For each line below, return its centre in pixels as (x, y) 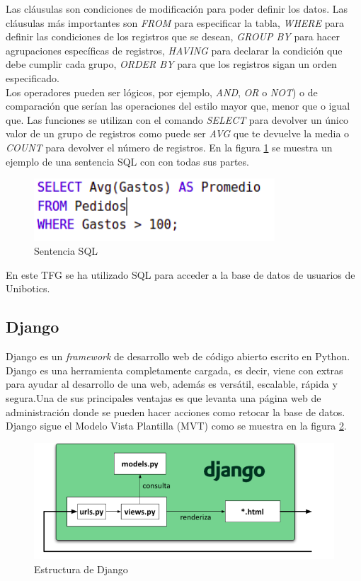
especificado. (33, 77)
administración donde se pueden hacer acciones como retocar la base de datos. (176, 412)
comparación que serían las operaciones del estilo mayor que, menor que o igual (178, 106)
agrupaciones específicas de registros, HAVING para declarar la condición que (174, 50)
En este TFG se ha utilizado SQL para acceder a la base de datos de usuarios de (180, 274)
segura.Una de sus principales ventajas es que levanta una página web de (164, 398)
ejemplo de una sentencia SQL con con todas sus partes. (127, 161)
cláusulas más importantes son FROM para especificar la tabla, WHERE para (175, 22)
